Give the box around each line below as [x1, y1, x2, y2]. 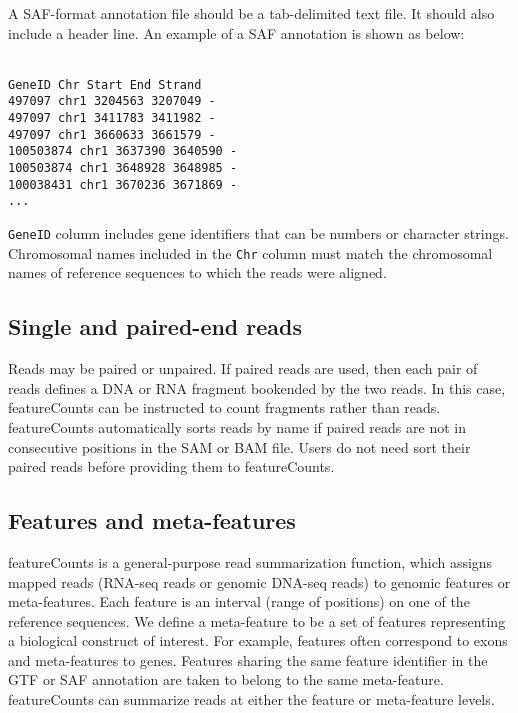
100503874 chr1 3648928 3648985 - [8, 161, 238, 176]
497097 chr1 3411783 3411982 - [8, 111, 216, 126]
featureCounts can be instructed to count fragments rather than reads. [8, 397, 441, 418]
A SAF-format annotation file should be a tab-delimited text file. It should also [8, 3, 495, 23]
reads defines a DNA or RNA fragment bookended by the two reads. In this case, [8, 377, 506, 398]
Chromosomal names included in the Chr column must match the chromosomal [8, 242, 493, 263]
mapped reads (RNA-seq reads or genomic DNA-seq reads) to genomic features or [8, 571, 511, 592]
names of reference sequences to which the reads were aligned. [8, 262, 387, 283]
